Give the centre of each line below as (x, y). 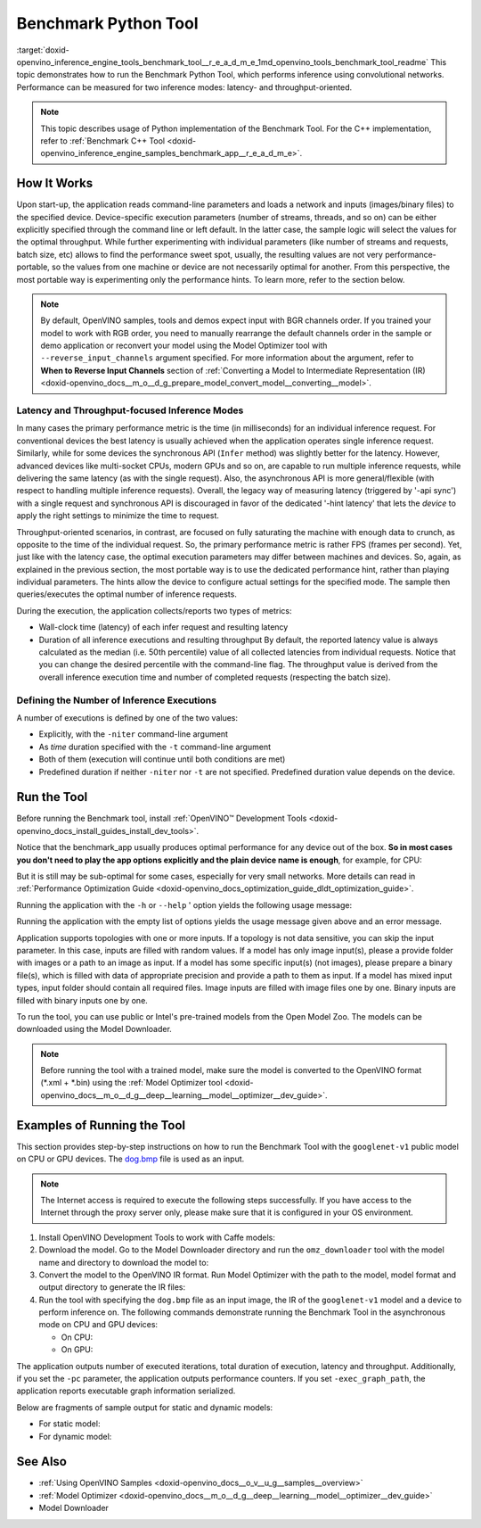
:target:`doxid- (43, 50)
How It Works (55, 183)
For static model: (69, 1424)
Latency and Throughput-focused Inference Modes (130, 410)
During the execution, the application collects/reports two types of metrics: (154, 610)
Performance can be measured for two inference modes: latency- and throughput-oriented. (184, 87)
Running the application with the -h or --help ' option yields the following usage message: (184, 904)
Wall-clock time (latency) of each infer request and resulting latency (163, 627)
